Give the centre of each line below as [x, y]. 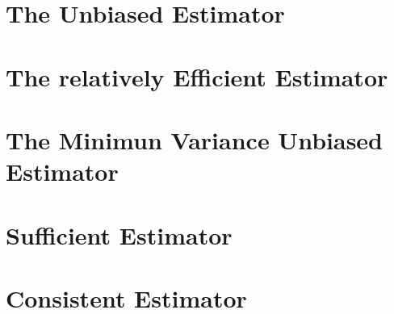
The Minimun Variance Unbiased [194, 139]
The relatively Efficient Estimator [197, 76]
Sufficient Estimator [119, 234]
